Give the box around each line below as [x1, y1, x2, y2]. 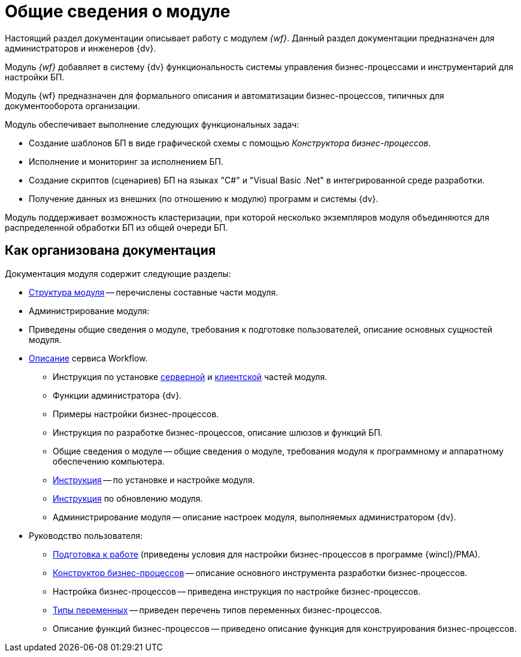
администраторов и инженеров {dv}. [5, 43, 156, 53]
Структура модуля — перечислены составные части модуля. [29, 287, 278, 297]
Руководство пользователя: [29, 530, 143, 541]
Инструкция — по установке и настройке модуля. [53, 474, 255, 485]
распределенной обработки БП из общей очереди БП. [5, 222, 228, 233]
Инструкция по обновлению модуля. [53, 493, 203, 504]
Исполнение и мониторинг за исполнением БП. [29, 156, 223, 167]
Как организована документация [5, 243, 216, 258]
